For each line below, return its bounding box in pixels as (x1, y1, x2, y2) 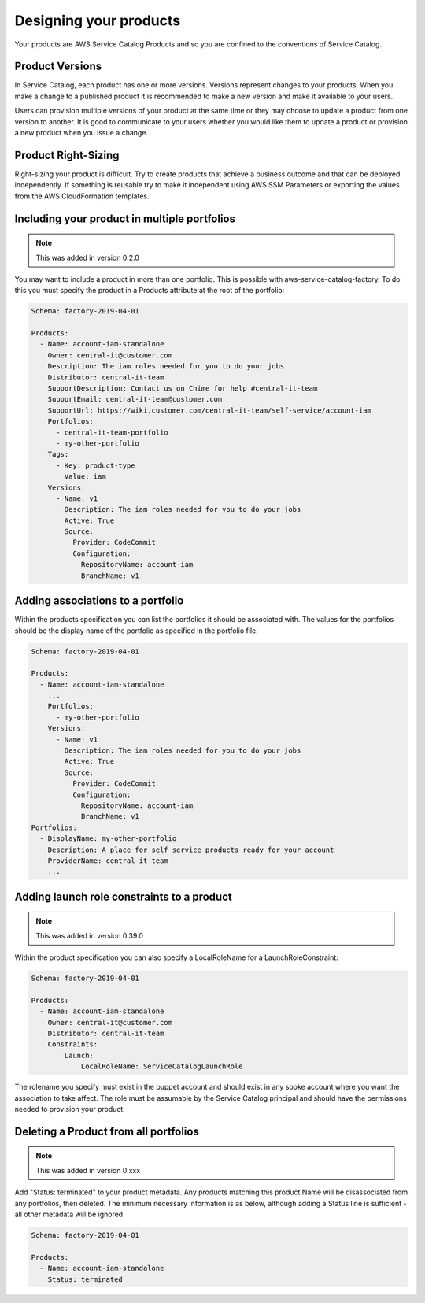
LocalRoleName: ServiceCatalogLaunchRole (80, 1062, 243, 1071)
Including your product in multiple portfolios (14, 212, 236, 225)
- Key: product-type (56, 461, 135, 470)
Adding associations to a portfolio (14, 594, 184, 608)
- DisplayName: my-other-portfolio (39, 835, 177, 843)
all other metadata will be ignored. (14, 1209, 125, 1219)
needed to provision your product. (14, 1104, 125, 1113)
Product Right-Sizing (14, 148, 120, 161)
